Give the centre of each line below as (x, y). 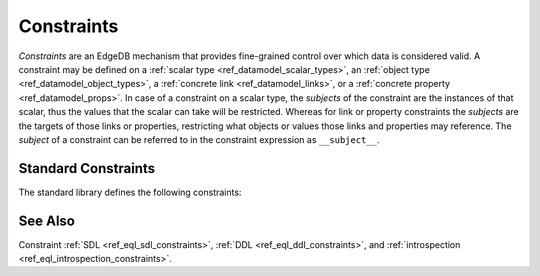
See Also (46, 220)
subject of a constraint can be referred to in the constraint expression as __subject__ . (199, 139)
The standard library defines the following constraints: (130, 192)
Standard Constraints (86, 168)
